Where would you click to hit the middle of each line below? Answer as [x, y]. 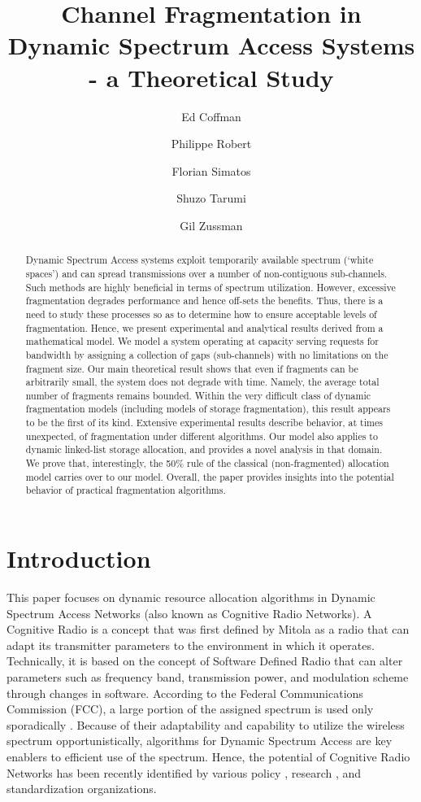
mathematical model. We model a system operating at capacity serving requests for [202, 341]
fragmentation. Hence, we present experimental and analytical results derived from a [204, 327]
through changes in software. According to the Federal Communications [185, 693]
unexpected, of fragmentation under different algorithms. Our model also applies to [202, 436]
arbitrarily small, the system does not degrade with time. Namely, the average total [202, 382]
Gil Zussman [211, 225]
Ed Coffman [211, 116]
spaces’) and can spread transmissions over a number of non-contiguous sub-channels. [206, 273]
